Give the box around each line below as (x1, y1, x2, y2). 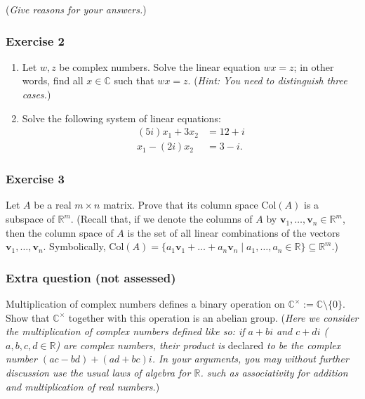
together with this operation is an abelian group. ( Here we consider (68, 310, 359, 325)
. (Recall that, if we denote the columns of (70, 211, 253, 226)
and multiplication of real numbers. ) (6, 379, 160, 393)
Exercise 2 (6, 32, 65, 49)
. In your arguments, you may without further (152, 351, 349, 366)
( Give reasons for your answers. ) (6, 2, 147, 16)
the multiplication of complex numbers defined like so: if (6, 324, 245, 339)
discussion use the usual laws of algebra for (6, 365, 191, 380)
